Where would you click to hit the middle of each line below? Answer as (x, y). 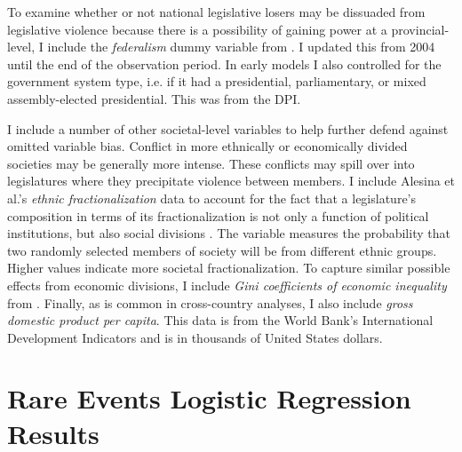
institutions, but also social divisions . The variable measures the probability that (229, 233)
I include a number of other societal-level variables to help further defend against (228, 128)
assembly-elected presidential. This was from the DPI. (154, 98)
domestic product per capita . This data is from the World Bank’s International (220, 320)
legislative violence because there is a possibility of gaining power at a (197, 29)
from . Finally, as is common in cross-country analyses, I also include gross (210, 302)
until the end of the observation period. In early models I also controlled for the (224, 63)
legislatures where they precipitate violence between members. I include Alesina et (231, 181)
